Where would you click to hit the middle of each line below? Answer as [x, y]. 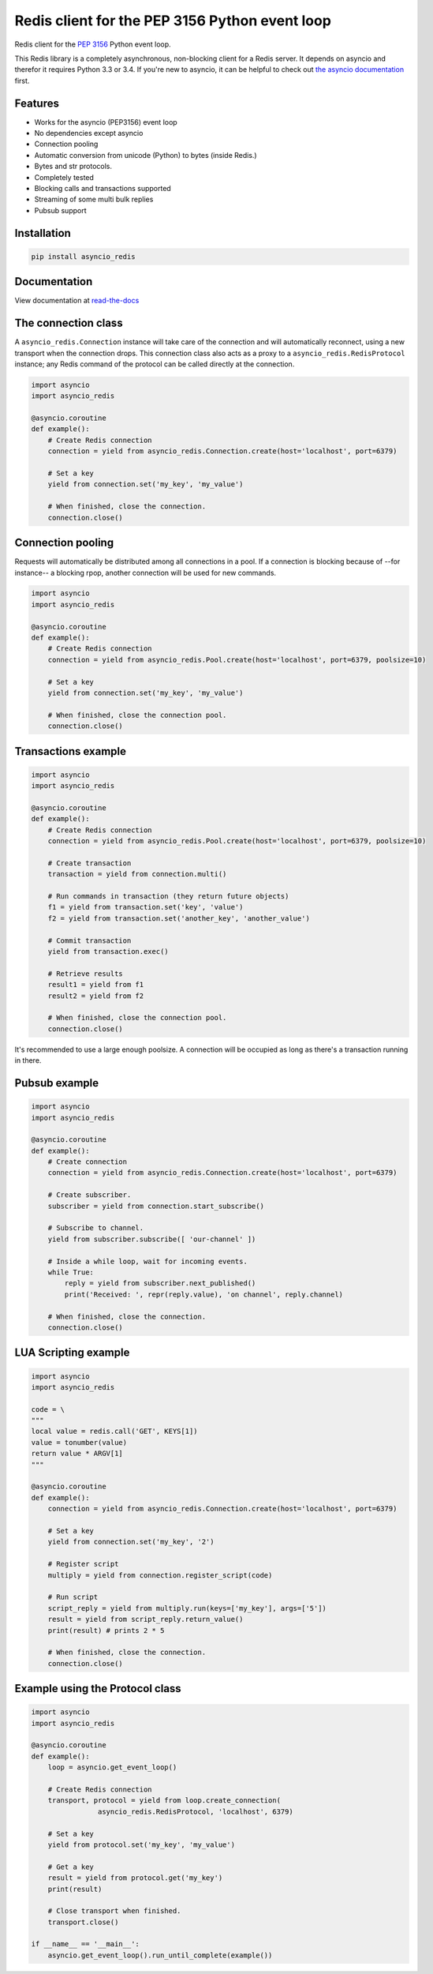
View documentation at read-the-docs [77, 301]
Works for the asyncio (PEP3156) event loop [106, 122]
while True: [71, 1272]
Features [37, 103]
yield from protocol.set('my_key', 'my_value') [142, 1845]
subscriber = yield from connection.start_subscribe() [156, 1206]
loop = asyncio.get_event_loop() [112, 1768]
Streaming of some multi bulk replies [94, 199]
